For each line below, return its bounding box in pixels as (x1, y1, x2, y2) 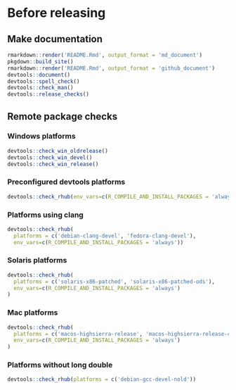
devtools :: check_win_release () (7, 161, 99, 168)
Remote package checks (7, 111, 118, 122)
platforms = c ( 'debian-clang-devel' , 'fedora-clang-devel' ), (13, 232, 197, 239)
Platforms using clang (7, 210, 84, 220)
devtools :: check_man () (7, 84, 74, 92)
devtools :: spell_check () (7, 77, 80, 85)
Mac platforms (7, 308, 58, 317)
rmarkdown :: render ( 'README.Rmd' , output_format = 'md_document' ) (7, 51, 202, 58)
